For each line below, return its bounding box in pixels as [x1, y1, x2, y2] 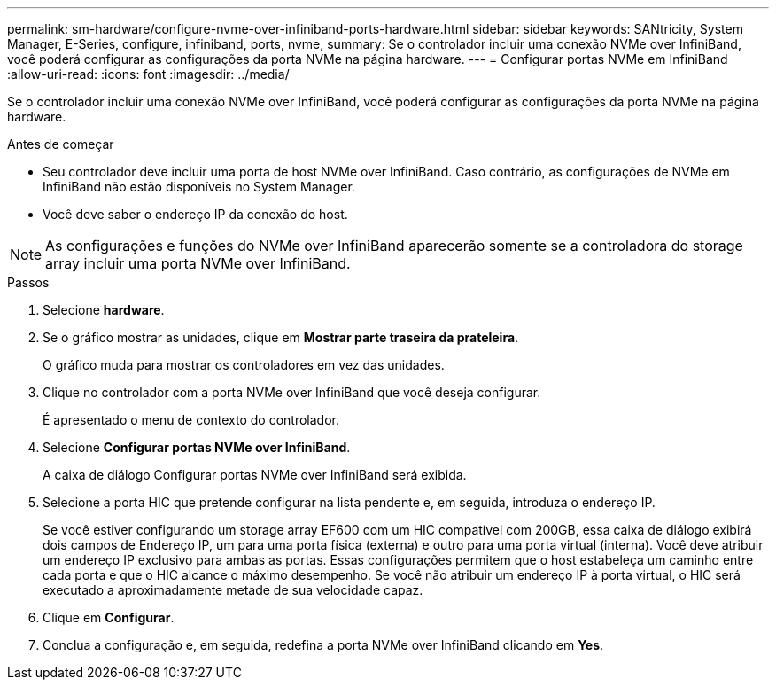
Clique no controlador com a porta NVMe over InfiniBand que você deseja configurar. [43, 385, 541, 400]
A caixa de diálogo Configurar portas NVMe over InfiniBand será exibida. [43, 467, 467, 482]
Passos [7, 275, 50, 290]
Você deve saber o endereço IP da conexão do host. [43, 207, 348, 222]
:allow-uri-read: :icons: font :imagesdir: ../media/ [7, 66, 290, 82]
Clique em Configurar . [43, 610, 175, 625]
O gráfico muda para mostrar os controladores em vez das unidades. [43, 357, 445, 372]
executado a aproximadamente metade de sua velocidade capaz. [43, 582, 423, 597]
